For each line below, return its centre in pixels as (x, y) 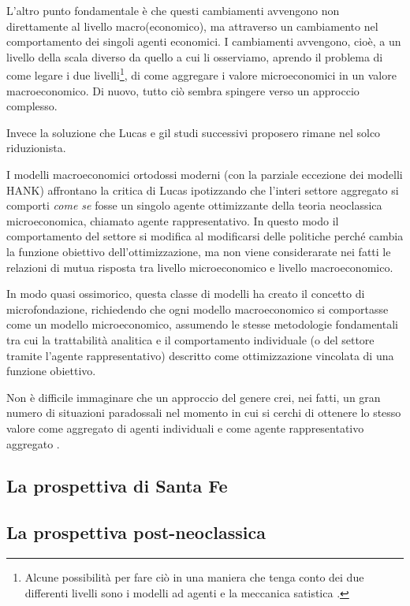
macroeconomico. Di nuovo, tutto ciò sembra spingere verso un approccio (183, 90)
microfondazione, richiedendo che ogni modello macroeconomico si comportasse (198, 309)
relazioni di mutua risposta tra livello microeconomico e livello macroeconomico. (200, 267)
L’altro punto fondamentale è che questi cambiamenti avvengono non (173, 10)
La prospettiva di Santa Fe (117, 486)
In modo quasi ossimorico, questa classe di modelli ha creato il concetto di (186, 294)
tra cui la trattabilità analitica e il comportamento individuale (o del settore (190, 339)
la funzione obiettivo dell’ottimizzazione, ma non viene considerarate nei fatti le (199, 251)
